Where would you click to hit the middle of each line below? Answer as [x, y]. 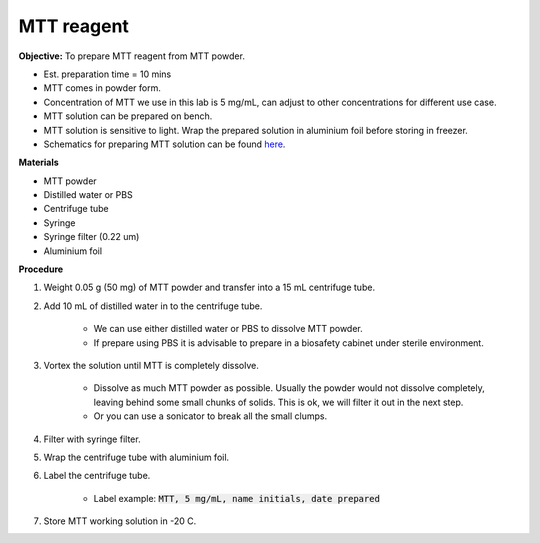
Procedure [41, 269]
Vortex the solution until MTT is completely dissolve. [151, 365]
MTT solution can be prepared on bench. [128, 116]
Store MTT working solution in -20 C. [120, 521]
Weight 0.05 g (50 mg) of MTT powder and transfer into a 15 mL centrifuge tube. [209, 287]
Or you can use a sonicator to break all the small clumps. [210, 416]
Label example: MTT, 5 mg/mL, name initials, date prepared [236, 498]
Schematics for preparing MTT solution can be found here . [164, 144]
